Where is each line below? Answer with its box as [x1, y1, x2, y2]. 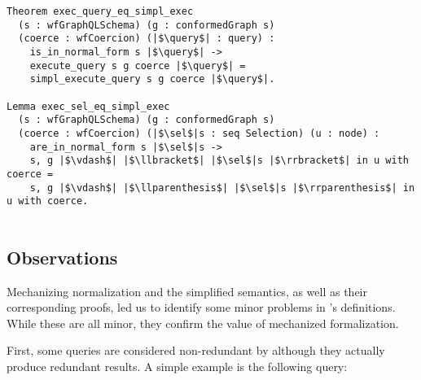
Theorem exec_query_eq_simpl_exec [7, 6, 194, 17]
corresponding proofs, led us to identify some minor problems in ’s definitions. [7, 299, 396, 316]
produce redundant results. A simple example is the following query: [7, 358, 348, 375]
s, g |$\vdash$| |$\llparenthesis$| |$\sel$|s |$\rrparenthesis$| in [29, 181, 415, 194]
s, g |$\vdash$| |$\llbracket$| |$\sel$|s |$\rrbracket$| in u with [29, 155, 409, 167]
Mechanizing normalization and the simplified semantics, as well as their [7, 282, 368, 299]
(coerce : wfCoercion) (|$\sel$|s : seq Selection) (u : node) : [18, 127, 380, 139]
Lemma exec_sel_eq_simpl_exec [7, 100, 170, 112]
